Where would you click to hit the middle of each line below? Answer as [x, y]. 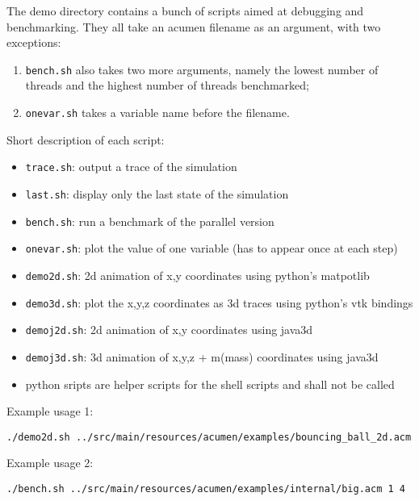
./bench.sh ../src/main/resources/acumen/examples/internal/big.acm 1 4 [206, 488]
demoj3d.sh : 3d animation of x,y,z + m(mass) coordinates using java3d [202, 356]
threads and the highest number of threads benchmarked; [167, 85]
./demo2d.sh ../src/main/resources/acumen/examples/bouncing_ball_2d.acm [209, 437]
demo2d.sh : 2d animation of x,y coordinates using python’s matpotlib [197, 275]
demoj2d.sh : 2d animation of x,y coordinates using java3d [169, 330]
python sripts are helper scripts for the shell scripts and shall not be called [210, 384]
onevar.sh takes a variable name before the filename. [157, 113]
